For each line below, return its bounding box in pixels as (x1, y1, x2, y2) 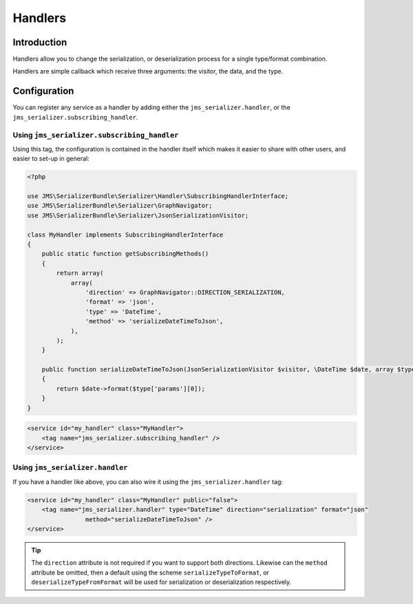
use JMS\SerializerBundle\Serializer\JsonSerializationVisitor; (27, 211, 249, 219)
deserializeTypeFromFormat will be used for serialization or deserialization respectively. (31, 578, 292, 586)
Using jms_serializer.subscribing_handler (12, 130, 179, 140)
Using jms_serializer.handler (12, 463, 128, 473)
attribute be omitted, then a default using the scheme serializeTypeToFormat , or (31, 568, 270, 576)
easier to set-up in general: (12, 155, 89, 163)
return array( (56, 269, 104, 277)
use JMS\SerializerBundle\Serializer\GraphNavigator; (27, 202, 213, 210)
